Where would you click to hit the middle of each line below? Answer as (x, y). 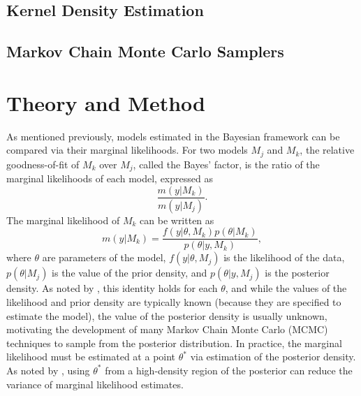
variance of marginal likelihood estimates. (95, 384)
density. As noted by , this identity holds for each (112, 288)
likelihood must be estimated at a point (91, 357)
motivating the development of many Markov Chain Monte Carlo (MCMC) (167, 329)
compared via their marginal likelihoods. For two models (127, 150)
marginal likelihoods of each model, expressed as (110, 178)
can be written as (177, 220)
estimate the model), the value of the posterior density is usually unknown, (167, 315)
